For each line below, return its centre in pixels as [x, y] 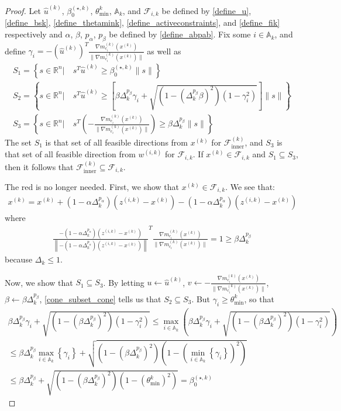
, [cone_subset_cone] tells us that [100, 298]
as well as [164, 51]
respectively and [34, 34]
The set [18, 142]
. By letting [124, 282]
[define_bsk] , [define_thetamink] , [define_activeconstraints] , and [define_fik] [142, 23]
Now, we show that [39, 282]
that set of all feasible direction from [70, 154]
